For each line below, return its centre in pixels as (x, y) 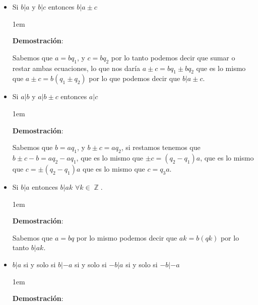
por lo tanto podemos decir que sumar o (173, 57)
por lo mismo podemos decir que (127, 237)
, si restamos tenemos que (161, 147)
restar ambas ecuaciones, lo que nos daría (76, 68)
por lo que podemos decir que (135, 78)
